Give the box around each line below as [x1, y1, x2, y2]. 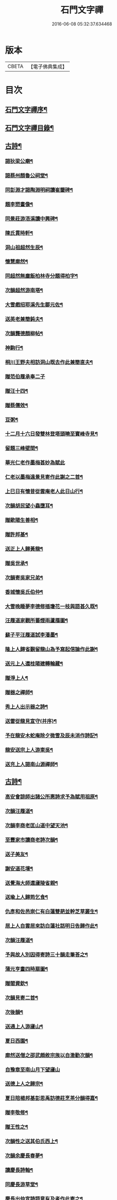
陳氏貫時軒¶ [5, 230, 33, 236]
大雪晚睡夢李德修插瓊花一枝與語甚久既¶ [5, 603, 98, 610]
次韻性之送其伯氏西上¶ [5, 1138, 58, 1145]
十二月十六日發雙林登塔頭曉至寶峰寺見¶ [5, 430, 98, 437]
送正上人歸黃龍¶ [5, 545, 43, 552]
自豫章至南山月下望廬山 [5, 1066, 60, 1073]
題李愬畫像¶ [5, 201, 33, 208]
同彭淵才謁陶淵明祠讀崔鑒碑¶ [5, 187, 73, 193]
